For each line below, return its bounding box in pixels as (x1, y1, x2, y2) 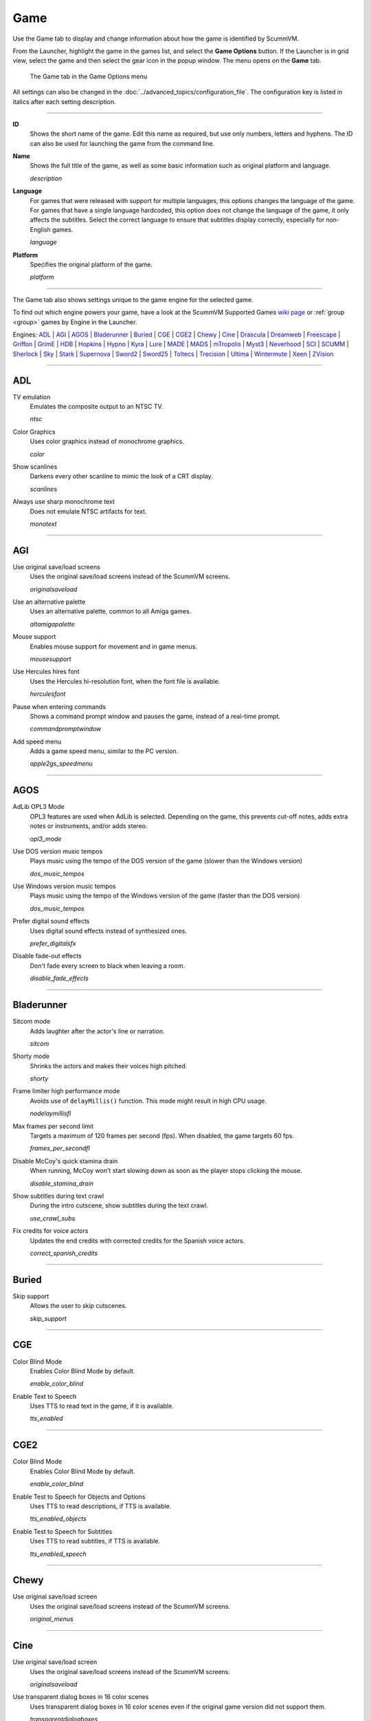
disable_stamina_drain (30, 1179, 94, 1187)
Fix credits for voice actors (12, 1227, 89, 1235)
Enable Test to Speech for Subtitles (12, 1527, 113, 1535)
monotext (30, 520, 58, 528)
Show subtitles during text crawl (12, 1192, 104, 1200)
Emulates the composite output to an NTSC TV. (30, 403, 164, 410)
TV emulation (12, 392, 51, 401)
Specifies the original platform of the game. (30, 260, 153, 268)
